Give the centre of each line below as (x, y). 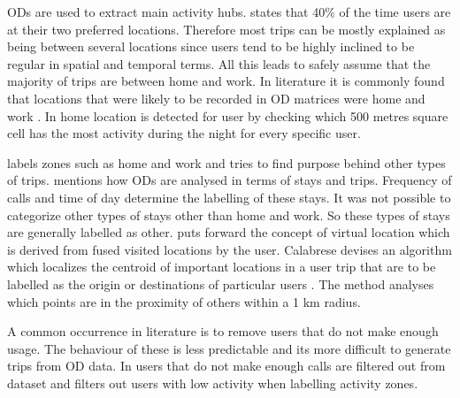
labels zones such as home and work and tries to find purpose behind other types (226, 162)
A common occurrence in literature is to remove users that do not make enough (223, 331)
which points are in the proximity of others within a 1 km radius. (184, 301)
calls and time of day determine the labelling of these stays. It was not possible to (229, 197)
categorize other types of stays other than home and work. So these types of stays (229, 214)
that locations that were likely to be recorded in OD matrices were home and (216, 98)
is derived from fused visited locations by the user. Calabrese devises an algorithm (230, 249)
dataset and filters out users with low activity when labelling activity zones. (213, 383)
